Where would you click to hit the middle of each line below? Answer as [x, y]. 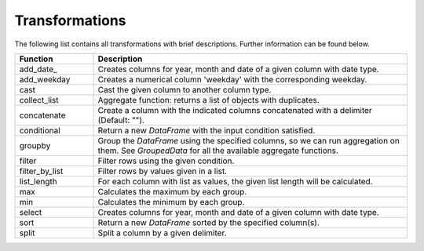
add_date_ [38, 69]
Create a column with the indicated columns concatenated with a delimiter [235, 110]
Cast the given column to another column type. [185, 89]
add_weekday [45, 79]
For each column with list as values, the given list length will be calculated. [235, 181]
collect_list [39, 100]
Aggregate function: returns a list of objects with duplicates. [208, 100]
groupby [35, 145]
